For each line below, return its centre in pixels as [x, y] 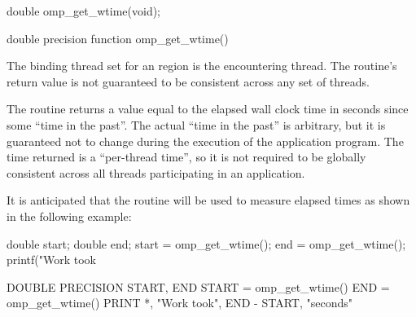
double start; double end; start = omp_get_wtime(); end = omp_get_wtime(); [206, 243]
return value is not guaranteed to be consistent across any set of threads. [188, 81]
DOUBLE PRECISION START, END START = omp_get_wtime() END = [198, 286]
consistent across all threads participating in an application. [156, 172]
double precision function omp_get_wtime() [118, 38]
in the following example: [69, 216]
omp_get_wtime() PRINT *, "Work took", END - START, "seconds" [180, 303]
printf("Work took [51, 260]
